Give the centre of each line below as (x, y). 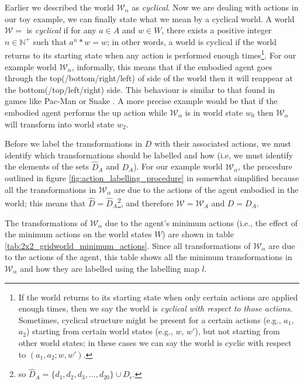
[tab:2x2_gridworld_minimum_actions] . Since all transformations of (128, 245)
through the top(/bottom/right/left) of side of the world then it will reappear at (149, 78)
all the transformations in (51, 189)
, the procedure (265, 166)
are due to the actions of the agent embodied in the (206, 189)
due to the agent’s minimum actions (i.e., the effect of (201, 222)
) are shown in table (198, 234)
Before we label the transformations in (73, 143)
